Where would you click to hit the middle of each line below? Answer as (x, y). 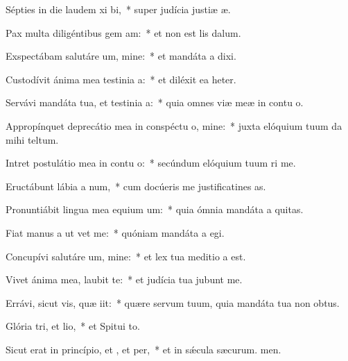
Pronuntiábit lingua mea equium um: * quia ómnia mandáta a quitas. (155, 209)
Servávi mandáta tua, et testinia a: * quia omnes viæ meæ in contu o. (155, 102)
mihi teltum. (32, 139)
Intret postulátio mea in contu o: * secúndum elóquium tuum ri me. (151, 163)
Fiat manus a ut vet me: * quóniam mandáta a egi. (115, 232)
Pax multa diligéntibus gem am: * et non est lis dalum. (123, 32)
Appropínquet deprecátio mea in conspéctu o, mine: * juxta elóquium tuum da (174, 125)
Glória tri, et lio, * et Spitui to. (73, 326)
